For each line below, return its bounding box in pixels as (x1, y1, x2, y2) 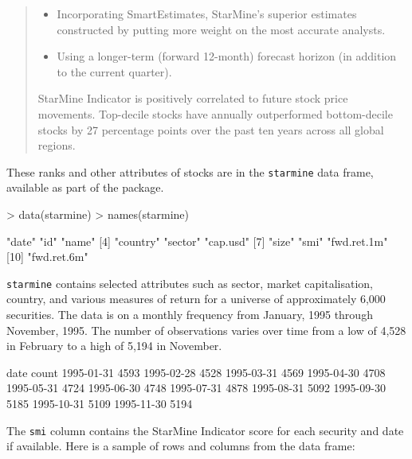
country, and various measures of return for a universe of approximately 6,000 (6, 290, 386, 307)
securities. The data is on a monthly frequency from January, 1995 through (6, 306, 373, 323)
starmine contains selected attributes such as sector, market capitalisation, (6, 274, 374, 291)
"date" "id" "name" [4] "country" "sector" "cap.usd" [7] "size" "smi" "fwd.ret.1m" (6, 232, 388, 249)
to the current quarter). (57, 63, 172, 80)
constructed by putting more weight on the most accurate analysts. (57, 21, 386, 37)
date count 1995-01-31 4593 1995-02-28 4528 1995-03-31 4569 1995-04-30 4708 (6, 364, 386, 380)
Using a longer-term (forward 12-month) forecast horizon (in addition (57, 48, 397, 64)
